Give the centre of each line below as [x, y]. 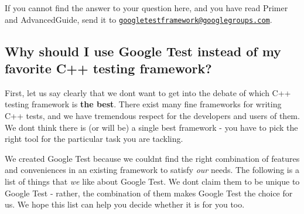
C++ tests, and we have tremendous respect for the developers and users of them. [152, 116]
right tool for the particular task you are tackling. [94, 139]
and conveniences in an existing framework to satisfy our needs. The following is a [152, 170]
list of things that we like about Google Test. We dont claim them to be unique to [152, 181]
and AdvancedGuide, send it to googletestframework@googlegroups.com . [139, 19]
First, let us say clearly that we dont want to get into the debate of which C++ [148, 92]
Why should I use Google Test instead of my [143, 51]
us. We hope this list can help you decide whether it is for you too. [125, 204]
